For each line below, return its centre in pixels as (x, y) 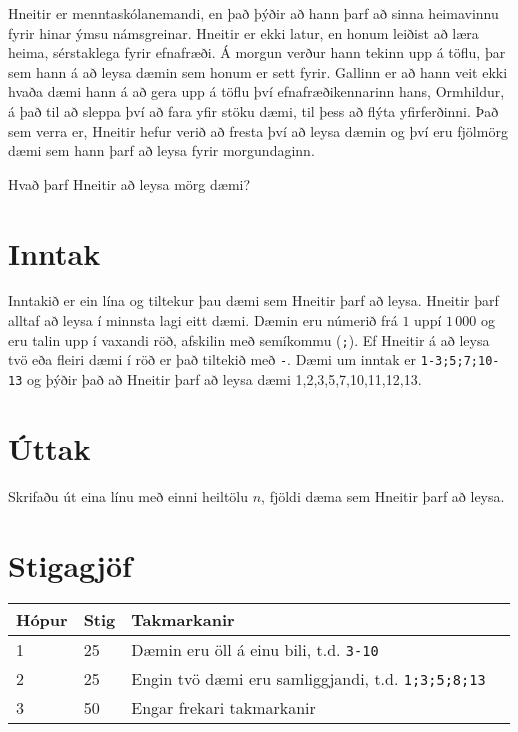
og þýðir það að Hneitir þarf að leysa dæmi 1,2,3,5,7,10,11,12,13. (224, 378)
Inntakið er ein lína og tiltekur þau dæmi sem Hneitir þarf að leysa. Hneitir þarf (253, 300)
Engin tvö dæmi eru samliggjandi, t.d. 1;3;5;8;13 (308, 679)
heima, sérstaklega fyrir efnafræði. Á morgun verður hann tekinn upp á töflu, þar (257, 52)
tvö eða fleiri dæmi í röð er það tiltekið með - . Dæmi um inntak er (212, 359)
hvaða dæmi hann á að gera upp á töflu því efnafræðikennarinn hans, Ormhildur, (256, 91)
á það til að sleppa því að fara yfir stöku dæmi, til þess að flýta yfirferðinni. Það (253, 110)
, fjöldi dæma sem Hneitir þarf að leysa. (383, 495)
